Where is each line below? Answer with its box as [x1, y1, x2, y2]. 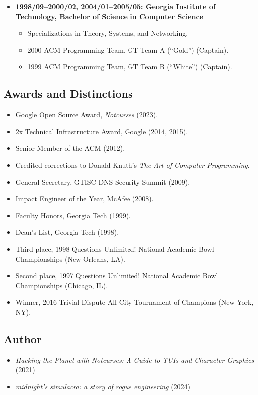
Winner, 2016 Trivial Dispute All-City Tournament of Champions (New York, [15, 297, 254, 307]
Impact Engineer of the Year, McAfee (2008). [15, 193, 154, 204]
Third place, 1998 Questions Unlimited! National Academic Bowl [15, 243, 214, 254]
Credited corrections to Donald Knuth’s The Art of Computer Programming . [15, 159, 250, 170]
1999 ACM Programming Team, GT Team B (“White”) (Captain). [27, 61, 232, 72]
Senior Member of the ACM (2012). [15, 143, 125, 153]
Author [4, 331, 42, 346]
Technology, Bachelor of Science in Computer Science [15, 11, 203, 21]
